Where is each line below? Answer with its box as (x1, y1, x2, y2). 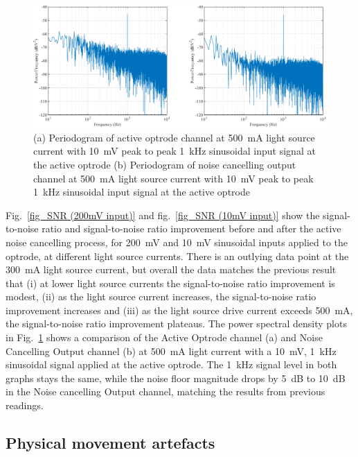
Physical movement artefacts (6, 432, 215, 454)
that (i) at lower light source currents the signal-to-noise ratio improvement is (6, 275, 335, 290)
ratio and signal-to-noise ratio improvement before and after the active (42, 221, 341, 236)
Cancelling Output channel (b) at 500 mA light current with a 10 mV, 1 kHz (6, 343, 337, 358)
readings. (6, 398, 44, 413)
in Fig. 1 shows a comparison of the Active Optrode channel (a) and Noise (6, 330, 323, 345)
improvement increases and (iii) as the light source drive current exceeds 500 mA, (6, 302, 353, 317)
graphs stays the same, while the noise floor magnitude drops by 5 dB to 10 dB (6, 370, 346, 385)
